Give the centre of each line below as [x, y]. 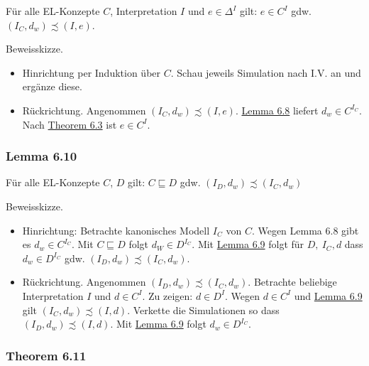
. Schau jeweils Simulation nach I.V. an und [266, 72]
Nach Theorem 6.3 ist [70, 124]
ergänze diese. [52, 86]
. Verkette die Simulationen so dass [203, 310]
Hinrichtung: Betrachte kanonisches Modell [116, 230]
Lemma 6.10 [42, 156]
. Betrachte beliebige [292, 282]
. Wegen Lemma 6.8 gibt [305, 230]
